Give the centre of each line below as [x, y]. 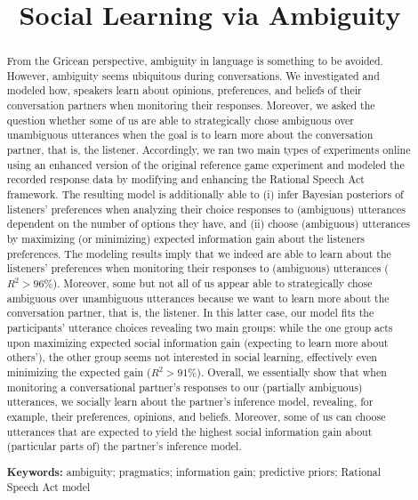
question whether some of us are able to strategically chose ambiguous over [181, 120]
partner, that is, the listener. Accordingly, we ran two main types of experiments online [209, 150]
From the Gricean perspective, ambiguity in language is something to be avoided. [195, 61]
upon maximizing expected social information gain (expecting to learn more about [197, 342]
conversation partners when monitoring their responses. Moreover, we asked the [191, 105]
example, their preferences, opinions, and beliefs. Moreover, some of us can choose [196, 416]
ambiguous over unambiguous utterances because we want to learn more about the [198, 298]
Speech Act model [48, 487]
